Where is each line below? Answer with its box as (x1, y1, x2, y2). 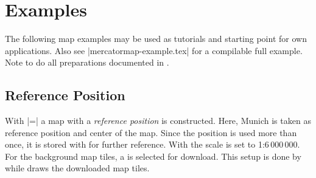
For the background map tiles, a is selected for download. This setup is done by (5, 149, 301, 162)
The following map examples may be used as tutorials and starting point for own (5, 32, 307, 45)
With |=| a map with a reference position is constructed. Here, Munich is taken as (5, 114, 311, 127)
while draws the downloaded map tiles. (5, 162, 150, 174)
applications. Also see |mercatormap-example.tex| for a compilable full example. (5, 44, 303, 56)
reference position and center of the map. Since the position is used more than (5, 126, 297, 139)
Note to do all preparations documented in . (5, 56, 169, 69)
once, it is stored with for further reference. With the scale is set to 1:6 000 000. (5, 138, 300, 151)
